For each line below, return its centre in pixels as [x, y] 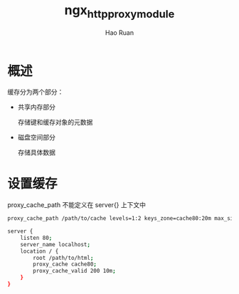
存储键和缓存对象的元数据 [55, 122]
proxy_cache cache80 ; [65, 264]
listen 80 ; [36, 238]
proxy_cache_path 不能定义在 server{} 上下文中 [77, 205]
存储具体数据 [36, 152]
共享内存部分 [36, 107]
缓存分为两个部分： [36, 92]
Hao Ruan [119, 32]
